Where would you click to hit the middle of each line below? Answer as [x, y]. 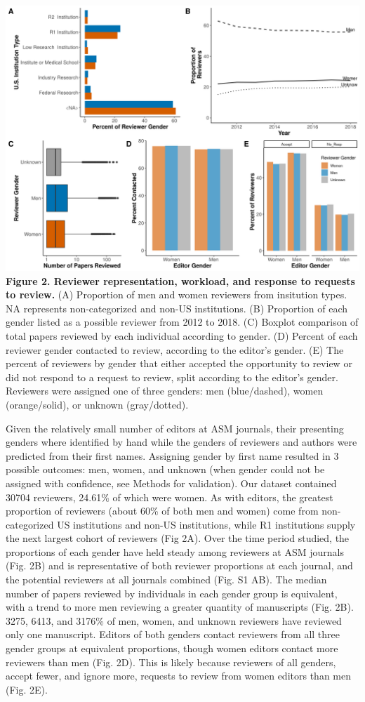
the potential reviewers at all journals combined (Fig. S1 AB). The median [166, 580]
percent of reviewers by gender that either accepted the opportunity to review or [179, 363]
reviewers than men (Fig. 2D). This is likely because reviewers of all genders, [171, 662]
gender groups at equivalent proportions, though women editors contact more [172, 648]
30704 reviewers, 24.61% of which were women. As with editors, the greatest [170, 497]
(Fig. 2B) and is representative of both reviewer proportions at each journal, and [179, 565]
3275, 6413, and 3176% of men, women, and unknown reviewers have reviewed [174, 620]
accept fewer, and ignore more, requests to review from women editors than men [178, 676]
